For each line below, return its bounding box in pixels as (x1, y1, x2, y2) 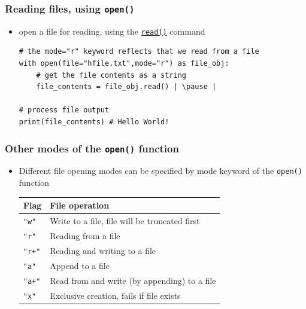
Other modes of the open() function (5, 140, 179, 155)
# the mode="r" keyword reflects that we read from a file (19, 47, 259, 56)
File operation (50, 199, 110, 212)
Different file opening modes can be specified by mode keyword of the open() (19, 164, 302, 177)
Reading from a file (50, 229, 120, 241)
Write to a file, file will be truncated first (50, 215, 200, 227)
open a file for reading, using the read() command (19, 25, 205, 37)
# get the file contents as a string (36, 71, 186, 79)
